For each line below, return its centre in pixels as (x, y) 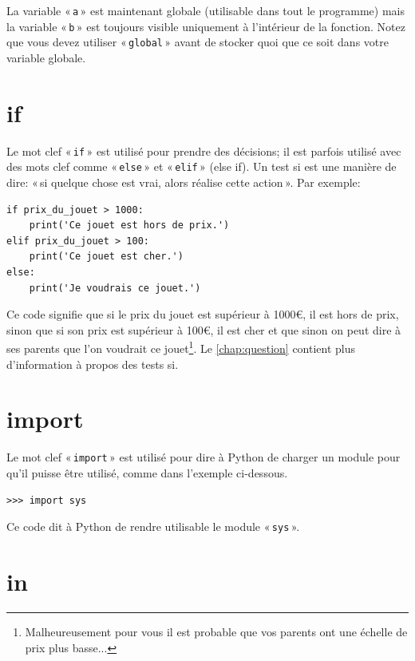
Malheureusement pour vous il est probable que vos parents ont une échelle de (216, 631)
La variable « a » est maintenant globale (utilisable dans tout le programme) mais (206, 10)
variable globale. (46, 57)
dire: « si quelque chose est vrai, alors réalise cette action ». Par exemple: (184, 182)
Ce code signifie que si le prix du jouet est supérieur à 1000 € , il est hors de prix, (203, 314)
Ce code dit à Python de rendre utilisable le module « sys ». (153, 526)
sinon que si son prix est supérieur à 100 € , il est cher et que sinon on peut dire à (204, 329)
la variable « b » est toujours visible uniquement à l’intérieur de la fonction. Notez (206, 26)
